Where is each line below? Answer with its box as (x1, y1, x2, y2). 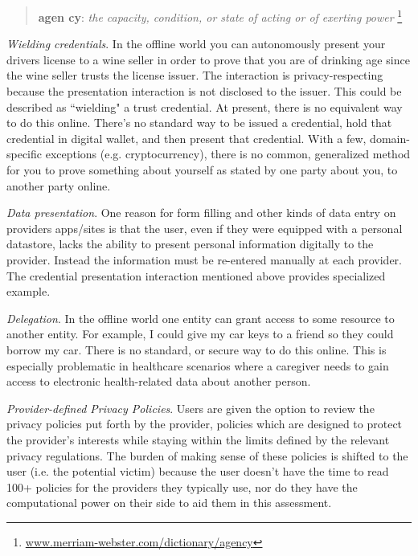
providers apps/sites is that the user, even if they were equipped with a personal (6, 219, 403, 236)
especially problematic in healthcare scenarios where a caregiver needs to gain (6, 357, 389, 374)
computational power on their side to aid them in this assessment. (6, 494, 332, 511)
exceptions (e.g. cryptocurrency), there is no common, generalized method (45, 145, 411, 162)
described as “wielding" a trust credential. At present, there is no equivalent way (6, 98, 403, 115)
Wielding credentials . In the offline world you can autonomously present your (6, 35, 386, 52)
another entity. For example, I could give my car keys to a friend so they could (6, 325, 394, 342)
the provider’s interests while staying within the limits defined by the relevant (6, 431, 390, 448)
